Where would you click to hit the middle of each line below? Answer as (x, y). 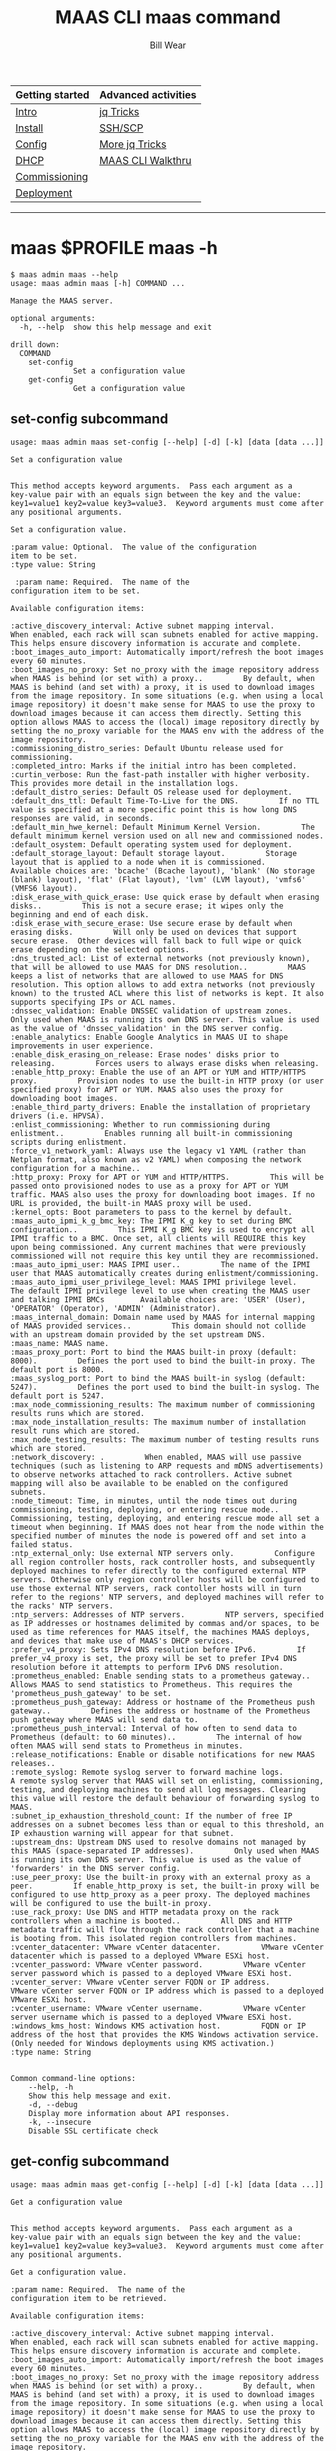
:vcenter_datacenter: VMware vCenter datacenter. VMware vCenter (167, 1947)
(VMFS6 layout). (44, 888)
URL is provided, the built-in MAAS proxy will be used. (131, 1203)
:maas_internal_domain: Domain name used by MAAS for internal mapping (162, 1317)
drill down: (35, 344)
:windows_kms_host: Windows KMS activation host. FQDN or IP (158, 2026)
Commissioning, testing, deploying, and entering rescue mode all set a (165, 1518)
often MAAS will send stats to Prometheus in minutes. (127, 1746)
